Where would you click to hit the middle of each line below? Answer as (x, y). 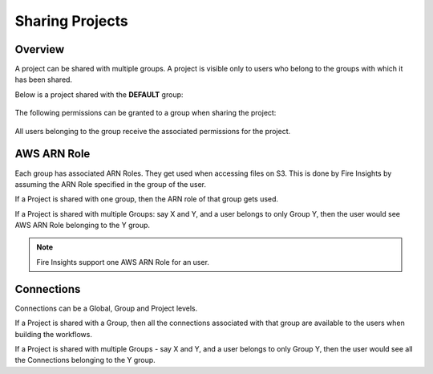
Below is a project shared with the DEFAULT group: (99, 94)
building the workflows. (53, 334)
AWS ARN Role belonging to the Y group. (83, 226)
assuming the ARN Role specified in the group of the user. (111, 184)
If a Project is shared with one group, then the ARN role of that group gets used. (147, 199)
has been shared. (43, 79)
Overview (40, 49)
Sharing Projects (71, 21)
